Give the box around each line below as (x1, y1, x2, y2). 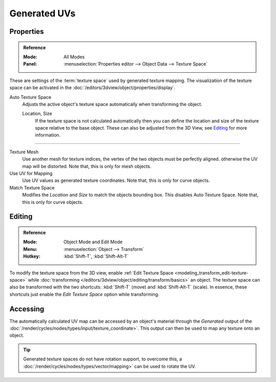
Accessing (9, 305, 44, 313)
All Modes (63, 54, 85, 60)
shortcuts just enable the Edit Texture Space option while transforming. (9, 291, 159, 297)
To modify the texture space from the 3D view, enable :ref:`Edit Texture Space (9, 269, 174, 276)
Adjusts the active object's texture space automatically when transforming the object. (22, 101, 202, 107)
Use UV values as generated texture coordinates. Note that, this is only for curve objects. (22, 177, 210, 184)
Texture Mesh (9, 148, 39, 155)
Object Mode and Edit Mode (63, 239, 123, 245)
